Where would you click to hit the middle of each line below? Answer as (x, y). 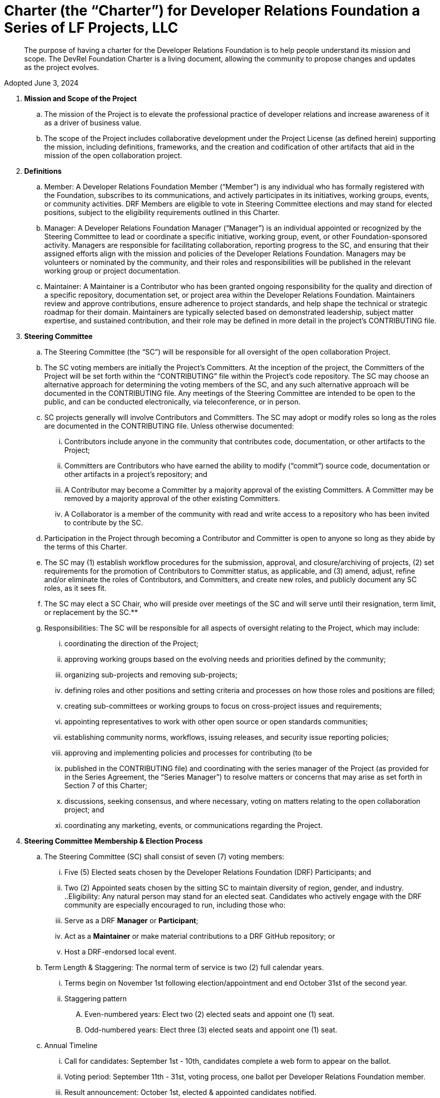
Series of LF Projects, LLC (91, 28)
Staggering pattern (96, 998)
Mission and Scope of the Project (80, 98)
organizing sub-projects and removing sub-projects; (151, 674)
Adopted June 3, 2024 (41, 83)
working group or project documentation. (112, 270)
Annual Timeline (71, 1045)
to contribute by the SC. (104, 522)
